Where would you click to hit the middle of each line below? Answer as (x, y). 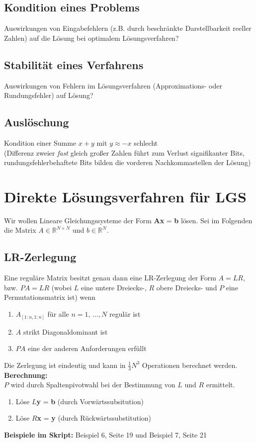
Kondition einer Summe (40, 142)
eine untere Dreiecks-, (114, 287)
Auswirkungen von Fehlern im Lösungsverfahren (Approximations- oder (113, 85)
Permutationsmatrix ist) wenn (50, 297)
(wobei (62, 287)
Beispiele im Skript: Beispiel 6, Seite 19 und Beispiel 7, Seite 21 (105, 434)
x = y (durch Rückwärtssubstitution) (94, 418)
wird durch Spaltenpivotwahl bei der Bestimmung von (93, 385)
